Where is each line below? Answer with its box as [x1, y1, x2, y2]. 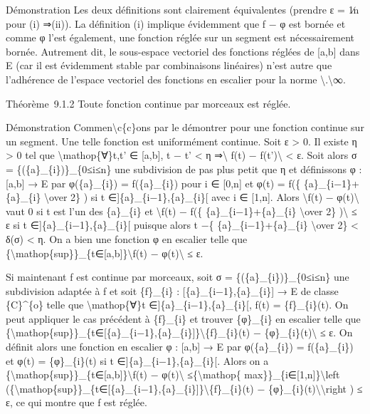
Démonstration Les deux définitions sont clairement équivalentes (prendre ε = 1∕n [6, 2, 359, 16]
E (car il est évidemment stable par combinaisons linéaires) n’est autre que [6, 58, 332, 73]
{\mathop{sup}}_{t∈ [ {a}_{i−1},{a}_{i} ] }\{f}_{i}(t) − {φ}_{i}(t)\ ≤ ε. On [6, 325, 353, 340]
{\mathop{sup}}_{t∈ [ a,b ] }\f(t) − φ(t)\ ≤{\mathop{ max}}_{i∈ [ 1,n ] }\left [6, 367, 340, 382]
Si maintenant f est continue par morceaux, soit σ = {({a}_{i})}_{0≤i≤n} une [6, 269, 349, 284]
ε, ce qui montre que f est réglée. [6, 395, 147, 410]
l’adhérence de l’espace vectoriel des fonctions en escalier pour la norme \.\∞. [6, 71, 347, 86]
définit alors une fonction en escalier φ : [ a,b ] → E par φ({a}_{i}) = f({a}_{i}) [6, 339, 354, 354]
